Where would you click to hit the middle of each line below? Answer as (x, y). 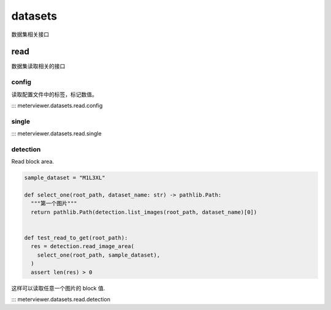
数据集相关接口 (30, 34)
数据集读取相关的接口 (38, 66)
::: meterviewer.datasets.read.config (57, 105)
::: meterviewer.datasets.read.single (56, 134)
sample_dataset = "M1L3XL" (65, 178)
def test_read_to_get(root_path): (76, 238)
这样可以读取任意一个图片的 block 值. (58, 288)
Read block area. (33, 162)
